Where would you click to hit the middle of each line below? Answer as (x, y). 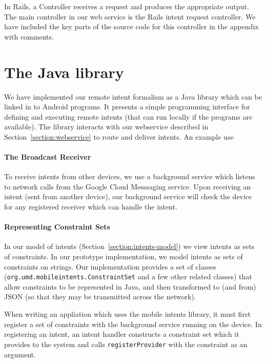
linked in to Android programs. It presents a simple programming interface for (127, 107)
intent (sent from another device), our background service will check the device (128, 196)
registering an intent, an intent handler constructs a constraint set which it (122, 334)
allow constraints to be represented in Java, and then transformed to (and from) (130, 286)
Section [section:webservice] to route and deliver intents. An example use (119, 136)
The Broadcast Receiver (48, 157)
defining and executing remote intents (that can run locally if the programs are (128, 116)
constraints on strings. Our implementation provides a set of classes (110, 266)
